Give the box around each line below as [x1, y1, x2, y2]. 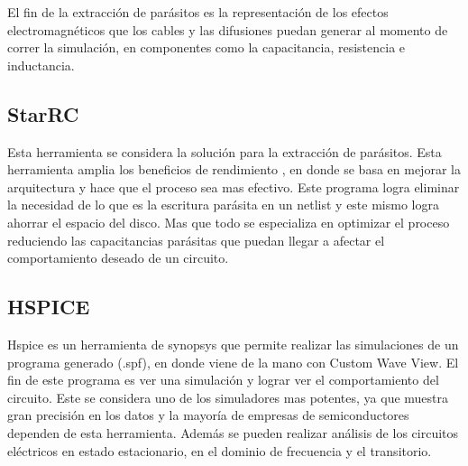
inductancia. [7, 55, 75, 74]
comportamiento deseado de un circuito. [7, 248, 229, 267]
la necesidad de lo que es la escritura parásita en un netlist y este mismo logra [7, 195, 439, 214]
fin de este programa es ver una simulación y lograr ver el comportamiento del [7, 370, 439, 389]
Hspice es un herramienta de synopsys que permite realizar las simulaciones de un [7, 334, 459, 353]
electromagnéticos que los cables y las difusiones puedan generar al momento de [7, 20, 448, 39]
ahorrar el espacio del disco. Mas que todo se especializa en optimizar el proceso [7, 212, 450, 231]
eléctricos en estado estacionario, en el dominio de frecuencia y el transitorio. [7, 441, 432, 460]
